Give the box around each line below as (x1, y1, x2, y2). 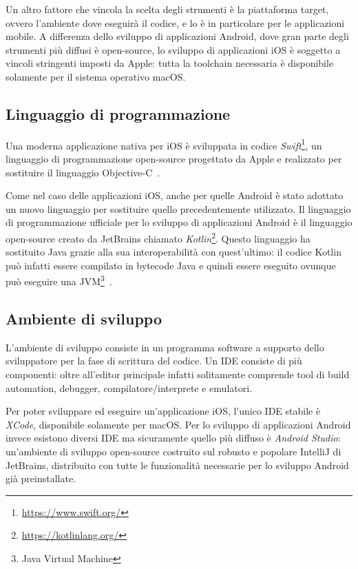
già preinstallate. (6, 471, 76, 486)
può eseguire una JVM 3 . (6, 272, 112, 289)
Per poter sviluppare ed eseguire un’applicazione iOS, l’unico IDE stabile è (6, 404, 321, 418)
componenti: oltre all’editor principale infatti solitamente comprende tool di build (6, 367, 350, 382)
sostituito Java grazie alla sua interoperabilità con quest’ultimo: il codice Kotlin (6, 245, 341, 259)
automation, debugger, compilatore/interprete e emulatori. (6, 380, 252, 395)
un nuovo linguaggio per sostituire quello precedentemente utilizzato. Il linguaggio (6, 201, 351, 216)
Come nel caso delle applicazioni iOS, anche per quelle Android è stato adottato (6, 188, 344, 203)
